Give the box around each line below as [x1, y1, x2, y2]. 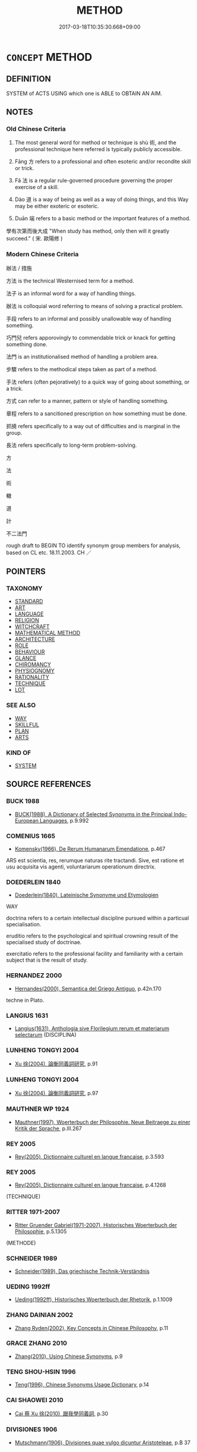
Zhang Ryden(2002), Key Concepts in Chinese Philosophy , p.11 [14, 1324, 169, 1331]
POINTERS [6, 566, 46, 577]
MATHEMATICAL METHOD [14, 629, 81, 636]
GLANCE [14, 655, 37, 662]
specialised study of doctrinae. [6, 939, 82, 946]
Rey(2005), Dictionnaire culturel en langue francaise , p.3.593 [14, 1153, 164, 1161]
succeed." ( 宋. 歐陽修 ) [6, 235, 63, 242]
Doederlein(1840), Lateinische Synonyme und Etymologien [14, 892, 159, 899]
